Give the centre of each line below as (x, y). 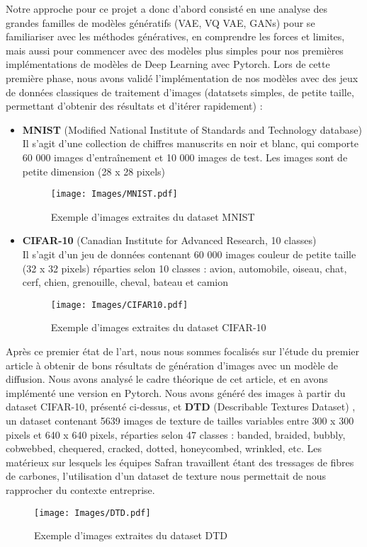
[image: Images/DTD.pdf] (92, 513)
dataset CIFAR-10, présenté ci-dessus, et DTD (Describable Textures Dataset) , (181, 407)
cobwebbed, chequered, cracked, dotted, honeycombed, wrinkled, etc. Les (164, 448)
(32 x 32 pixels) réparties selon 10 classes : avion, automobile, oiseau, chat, (185, 268)
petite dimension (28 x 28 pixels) (94, 171)
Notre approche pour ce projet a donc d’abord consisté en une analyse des (166, 8)
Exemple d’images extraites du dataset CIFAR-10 (158, 327)
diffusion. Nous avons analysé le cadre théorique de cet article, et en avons (167, 379)
